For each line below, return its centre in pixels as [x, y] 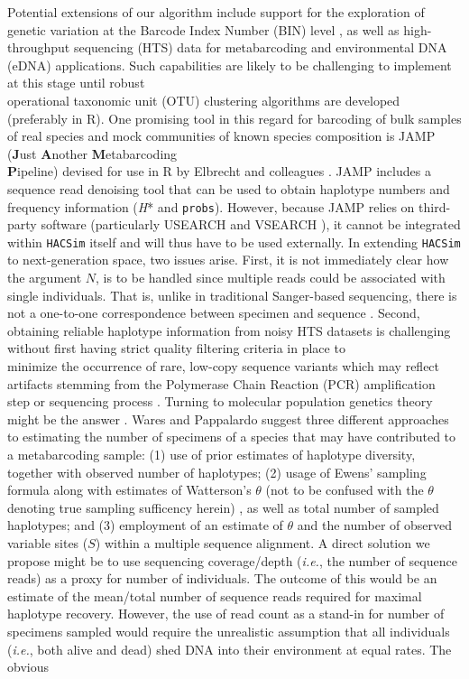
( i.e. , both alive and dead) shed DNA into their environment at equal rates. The [230, 649]
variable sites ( [48, 542]
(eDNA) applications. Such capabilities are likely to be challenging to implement [230, 65]
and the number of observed [374, 525]
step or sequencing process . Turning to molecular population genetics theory [220, 401]
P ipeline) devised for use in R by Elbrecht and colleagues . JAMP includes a [219, 171]
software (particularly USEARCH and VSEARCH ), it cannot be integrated [251, 224]
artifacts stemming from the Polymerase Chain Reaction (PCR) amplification [221, 383]
